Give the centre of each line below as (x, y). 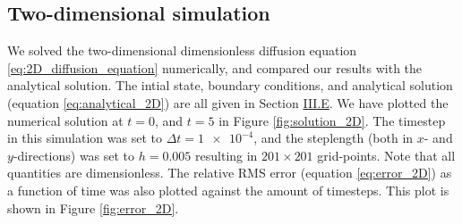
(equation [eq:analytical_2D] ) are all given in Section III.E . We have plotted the (228, 102)
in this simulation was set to (85, 138)
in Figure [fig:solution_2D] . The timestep (332, 120)
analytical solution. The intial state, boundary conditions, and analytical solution (230, 85)
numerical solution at (65, 120)
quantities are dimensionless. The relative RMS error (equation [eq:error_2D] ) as (230, 173)
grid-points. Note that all (386, 155)
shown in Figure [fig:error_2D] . (93, 207)
